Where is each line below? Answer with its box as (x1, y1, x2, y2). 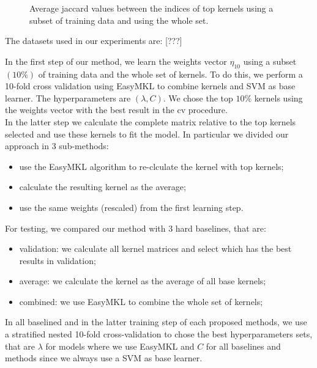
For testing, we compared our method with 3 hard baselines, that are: (5, 221, 266, 234)
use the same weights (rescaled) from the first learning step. (19, 201, 244, 213)
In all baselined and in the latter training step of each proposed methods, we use (5, 315, 307, 328)
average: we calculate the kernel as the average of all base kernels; (19, 274, 266, 287)
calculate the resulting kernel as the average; (19, 180, 186, 193)
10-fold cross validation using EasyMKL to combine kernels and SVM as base (5, 79, 296, 92)
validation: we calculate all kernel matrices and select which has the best (19, 242, 292, 255)
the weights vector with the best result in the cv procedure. (5, 103, 228, 116)
